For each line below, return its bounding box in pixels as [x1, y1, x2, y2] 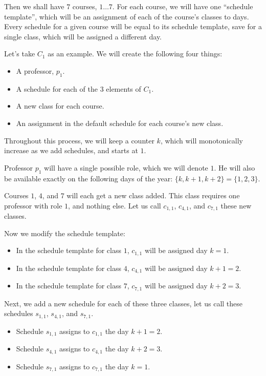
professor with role [4, 200, 62, 211]
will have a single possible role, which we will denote [44, 162, 208, 173]
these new [220, 200, 252, 211]
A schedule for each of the [16, 83, 98, 94]
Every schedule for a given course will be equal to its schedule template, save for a [4, 21, 262, 32]
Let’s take [4, 48, 35, 59]
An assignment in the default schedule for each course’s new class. [16, 117, 224, 128]
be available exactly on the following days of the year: [4, 173, 173, 183]
